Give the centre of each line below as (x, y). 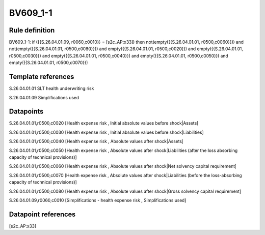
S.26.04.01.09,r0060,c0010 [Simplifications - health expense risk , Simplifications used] (98, 200)
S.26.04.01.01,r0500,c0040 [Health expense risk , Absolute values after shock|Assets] (96, 141)
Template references (42, 77)
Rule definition (32, 30)
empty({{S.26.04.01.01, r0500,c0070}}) (49, 63)
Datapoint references (42, 214)
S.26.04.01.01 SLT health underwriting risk (52, 88)
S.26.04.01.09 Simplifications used (44, 97)
